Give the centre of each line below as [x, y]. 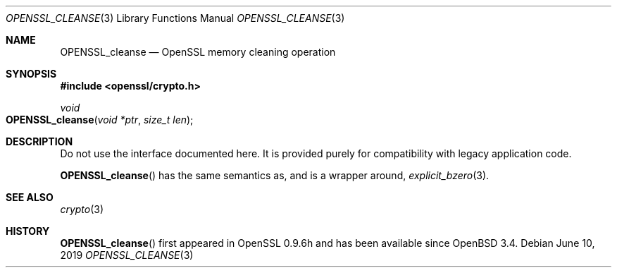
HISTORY [28, 231]
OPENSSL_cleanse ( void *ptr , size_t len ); [100, 120]
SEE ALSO [30, 197]
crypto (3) [82, 209]
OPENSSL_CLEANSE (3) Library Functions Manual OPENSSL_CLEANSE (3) [175, 18]
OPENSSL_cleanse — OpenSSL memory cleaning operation [198, 52]
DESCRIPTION [39, 141]
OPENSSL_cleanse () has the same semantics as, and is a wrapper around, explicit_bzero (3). [275, 175]
